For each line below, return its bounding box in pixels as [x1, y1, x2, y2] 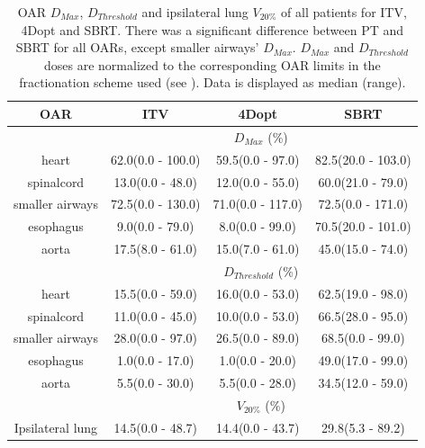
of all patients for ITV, [281, 3, 407, 21]
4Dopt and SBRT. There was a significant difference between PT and [21, 20, 404, 39]
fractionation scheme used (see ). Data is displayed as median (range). [19, 73, 406, 92]
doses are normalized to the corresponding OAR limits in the [44, 55, 381, 74]
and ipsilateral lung [141, 3, 249, 21]
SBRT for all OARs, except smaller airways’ [15, 38, 259, 57]
